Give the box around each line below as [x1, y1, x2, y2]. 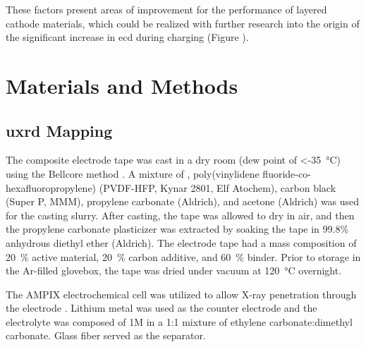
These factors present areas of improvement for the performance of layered [6, 2, 327, 16]
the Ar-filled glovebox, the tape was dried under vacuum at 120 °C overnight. [6, 263, 342, 278]
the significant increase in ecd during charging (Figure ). [6, 30, 249, 44]
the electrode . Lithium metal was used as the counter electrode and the [6, 300, 317, 315]
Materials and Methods [6, 71, 238, 99]
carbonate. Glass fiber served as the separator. [6, 328, 206, 343]
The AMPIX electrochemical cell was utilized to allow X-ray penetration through [6, 286, 357, 301]
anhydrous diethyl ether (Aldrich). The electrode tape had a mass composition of [6, 235, 357, 250]
